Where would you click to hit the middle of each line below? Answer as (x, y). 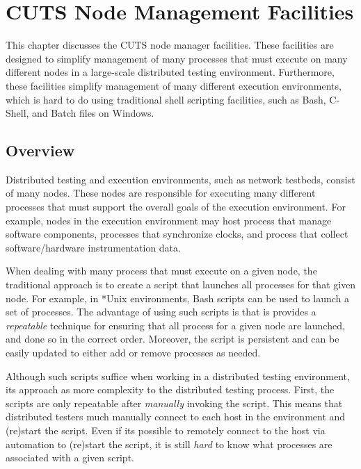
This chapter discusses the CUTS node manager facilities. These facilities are (170, 45)
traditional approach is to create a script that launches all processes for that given (181, 285)
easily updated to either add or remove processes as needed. (133, 353)
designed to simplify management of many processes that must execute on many (177, 58)
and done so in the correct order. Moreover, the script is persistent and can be (173, 339)
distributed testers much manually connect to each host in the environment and (176, 417)
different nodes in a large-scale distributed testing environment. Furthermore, (170, 72)
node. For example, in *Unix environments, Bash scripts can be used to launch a (178, 298)
